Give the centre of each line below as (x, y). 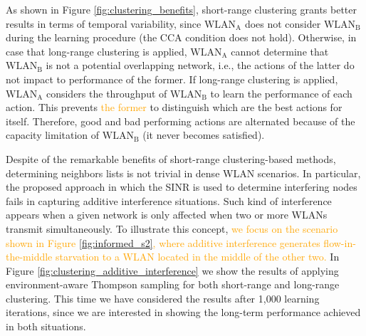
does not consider (283, 23)
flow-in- (340, 242)
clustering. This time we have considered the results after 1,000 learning (163, 298)
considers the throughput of (106, 93)
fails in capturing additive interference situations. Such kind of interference (169, 200)
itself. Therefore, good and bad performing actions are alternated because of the (181, 121)
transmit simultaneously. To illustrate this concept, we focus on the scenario (172, 228)
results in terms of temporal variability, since (104, 23)
